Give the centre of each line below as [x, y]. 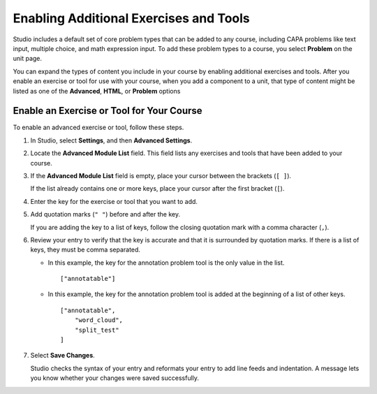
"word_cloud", [99, 320]
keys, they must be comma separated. [86, 250]
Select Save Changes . [63, 356]
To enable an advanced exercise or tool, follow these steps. [98, 127]
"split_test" [97, 330]
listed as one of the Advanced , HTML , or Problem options [97, 91]
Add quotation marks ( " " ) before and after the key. [105, 214]
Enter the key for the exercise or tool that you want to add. [114, 201]
